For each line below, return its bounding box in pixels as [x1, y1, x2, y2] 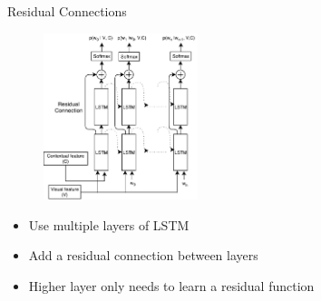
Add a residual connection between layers [28, 246, 258, 265]
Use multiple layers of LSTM [28, 215, 190, 234]
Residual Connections [7, 2, 127, 20]
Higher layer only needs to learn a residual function [28, 276, 315, 295]
